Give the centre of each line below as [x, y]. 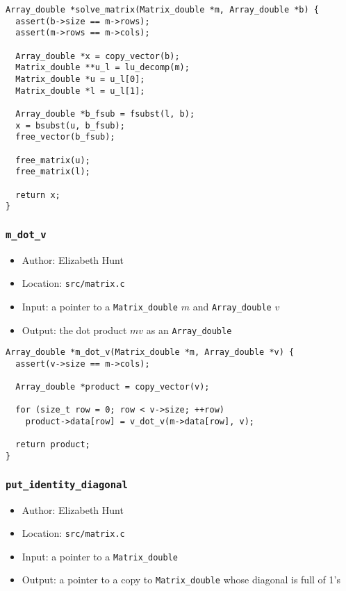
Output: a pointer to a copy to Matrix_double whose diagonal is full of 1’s [181, 580]
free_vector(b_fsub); [65, 137]
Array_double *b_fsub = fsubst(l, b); [105, 114]
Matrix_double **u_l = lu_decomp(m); [102, 68]
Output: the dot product [74, 330]
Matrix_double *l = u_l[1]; [80, 91]
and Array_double [232, 306]
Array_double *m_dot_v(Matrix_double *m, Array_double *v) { [150, 352]
